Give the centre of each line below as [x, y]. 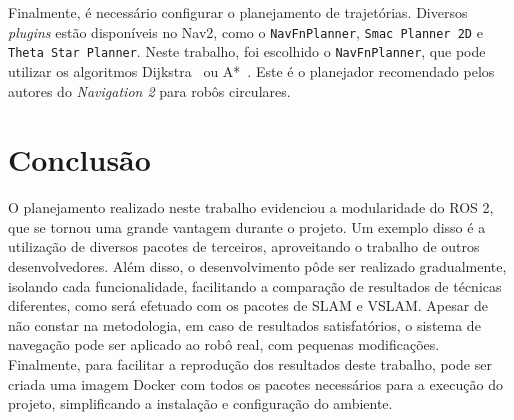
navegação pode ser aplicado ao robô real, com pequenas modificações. [224, 344]
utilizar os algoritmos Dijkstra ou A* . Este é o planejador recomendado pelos [251, 70]
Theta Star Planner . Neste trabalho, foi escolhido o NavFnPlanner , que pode [247, 51]
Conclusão [79, 159]
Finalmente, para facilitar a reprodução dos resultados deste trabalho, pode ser [250, 363]
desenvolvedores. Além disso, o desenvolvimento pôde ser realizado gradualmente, [257, 266]
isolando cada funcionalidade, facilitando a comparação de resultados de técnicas [255, 285]
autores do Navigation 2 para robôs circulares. [149, 90]
